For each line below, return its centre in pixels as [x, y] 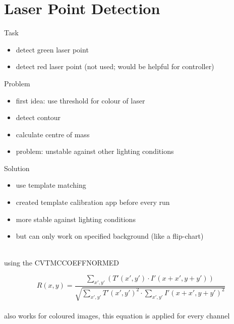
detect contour [38, 117]
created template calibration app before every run [93, 202]
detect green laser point [52, 49]
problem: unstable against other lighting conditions [95, 151]
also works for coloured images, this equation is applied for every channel [117, 315]
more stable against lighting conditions [76, 219]
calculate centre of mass [53, 134]
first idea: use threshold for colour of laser [80, 100]
